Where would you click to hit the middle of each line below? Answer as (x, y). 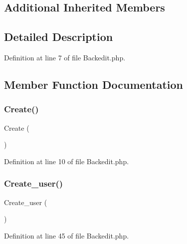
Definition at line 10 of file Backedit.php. (67, 161)
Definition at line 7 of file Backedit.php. (65, 57)
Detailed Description (59, 37)
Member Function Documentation (94, 84)
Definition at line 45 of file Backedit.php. (67, 235)
